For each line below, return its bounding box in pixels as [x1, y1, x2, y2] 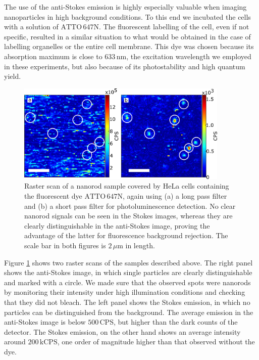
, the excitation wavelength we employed [126, 51, 251, 61]
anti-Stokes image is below [4, 317, 86, 327]
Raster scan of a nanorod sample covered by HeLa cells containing [24, 181, 229, 191]
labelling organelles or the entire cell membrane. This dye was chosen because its [4, 41, 254, 52]
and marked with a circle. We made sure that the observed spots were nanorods [4, 277, 251, 287]
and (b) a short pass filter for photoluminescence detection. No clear [24, 200, 236, 211]
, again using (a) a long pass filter [122, 190, 227, 201]
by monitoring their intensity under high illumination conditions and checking [4, 287, 245, 297]
